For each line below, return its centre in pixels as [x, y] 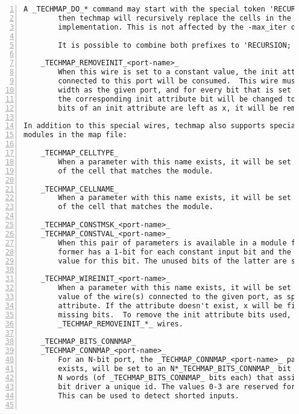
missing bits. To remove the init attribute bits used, [175, 315]
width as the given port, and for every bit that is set [175, 90]
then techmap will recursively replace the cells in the [175, 18]
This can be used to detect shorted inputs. [149, 396]
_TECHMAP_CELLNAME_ [80, 189]
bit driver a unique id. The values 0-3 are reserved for [177, 387]
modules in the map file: [75, 135]
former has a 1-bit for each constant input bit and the [175, 252]
